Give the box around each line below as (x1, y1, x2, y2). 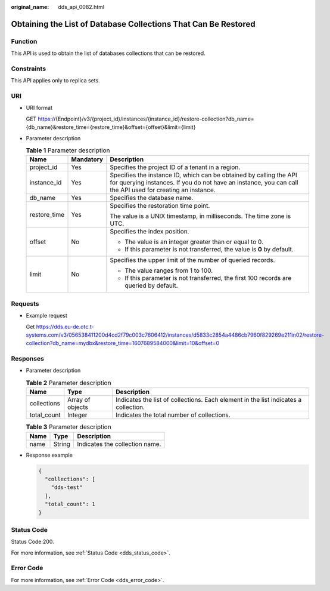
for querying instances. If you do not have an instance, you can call (110, 178, 298, 187)
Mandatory (71, 155, 104, 164)
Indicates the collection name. (77, 439, 161, 448)
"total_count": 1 (45, 501, 95, 507)
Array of (67, 396, 91, 404)
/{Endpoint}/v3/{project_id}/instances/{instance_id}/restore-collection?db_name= (54, 115, 254, 122)
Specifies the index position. (110, 227, 189, 236)
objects (67, 403, 89, 411)
